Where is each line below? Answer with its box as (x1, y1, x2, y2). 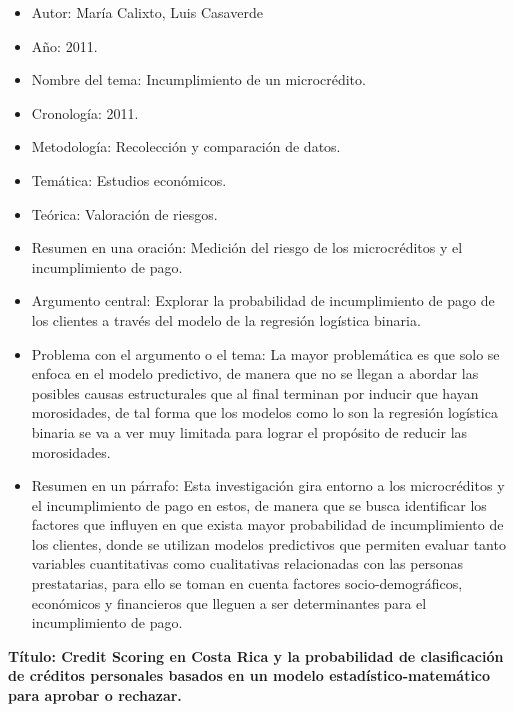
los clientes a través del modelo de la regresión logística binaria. (31, 309, 421, 330)
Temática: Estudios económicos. (31, 169, 227, 190)
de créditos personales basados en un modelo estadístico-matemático (8, 665, 491, 686)
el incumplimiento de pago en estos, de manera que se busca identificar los (31, 494, 487, 515)
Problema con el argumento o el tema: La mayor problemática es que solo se (31, 343, 500, 364)
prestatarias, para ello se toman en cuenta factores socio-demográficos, (31, 573, 463, 594)
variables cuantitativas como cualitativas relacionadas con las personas (31, 553, 463, 574)
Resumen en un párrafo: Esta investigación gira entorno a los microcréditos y (31, 475, 505, 496)
